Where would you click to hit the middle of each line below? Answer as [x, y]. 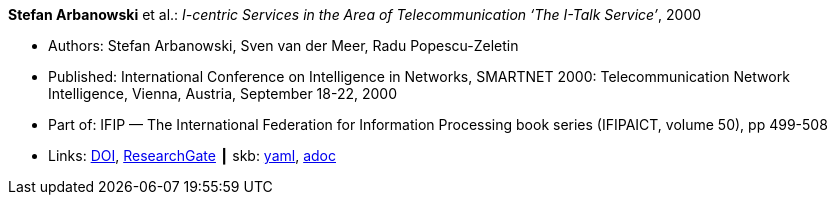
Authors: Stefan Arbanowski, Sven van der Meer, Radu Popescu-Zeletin [283, 45]
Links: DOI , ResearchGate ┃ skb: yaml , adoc [192, 155]
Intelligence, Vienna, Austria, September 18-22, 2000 [223, 93]
